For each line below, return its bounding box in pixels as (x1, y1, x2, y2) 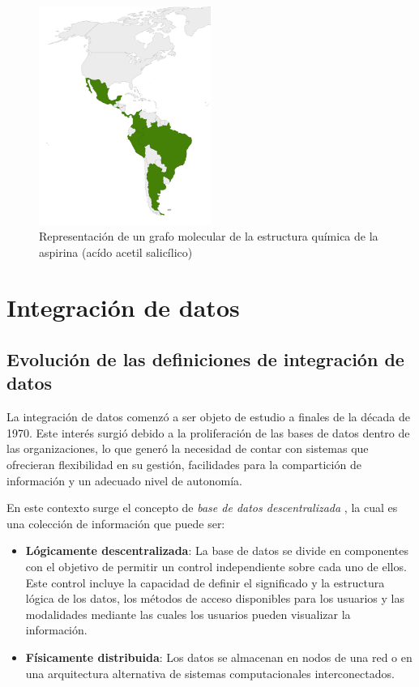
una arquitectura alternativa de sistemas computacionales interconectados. (25, 664, 395, 681)
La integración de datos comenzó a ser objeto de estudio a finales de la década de (6, 408, 410, 425)
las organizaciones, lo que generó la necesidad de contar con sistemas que (6, 440, 369, 457)
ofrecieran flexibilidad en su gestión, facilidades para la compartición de (6, 456, 361, 473)
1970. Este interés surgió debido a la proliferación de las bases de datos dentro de (6, 424, 410, 441)
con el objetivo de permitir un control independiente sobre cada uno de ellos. (25, 558, 407, 575)
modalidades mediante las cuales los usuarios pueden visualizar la (25, 605, 351, 622)
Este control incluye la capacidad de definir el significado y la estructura (25, 574, 385, 591)
